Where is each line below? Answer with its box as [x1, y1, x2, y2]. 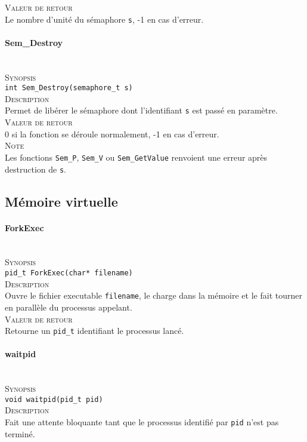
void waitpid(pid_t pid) [5, 395, 103, 404]
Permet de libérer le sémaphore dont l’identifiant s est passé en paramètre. [5, 104, 278, 116]
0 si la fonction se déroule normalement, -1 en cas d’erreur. [5, 127, 219, 140]
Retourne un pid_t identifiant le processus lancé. [5, 324, 184, 337]
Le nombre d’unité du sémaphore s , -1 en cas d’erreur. [5, 13, 204, 25]
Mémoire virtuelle [5, 192, 118, 210]
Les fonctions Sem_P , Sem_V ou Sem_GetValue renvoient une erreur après [5, 151, 268, 163]
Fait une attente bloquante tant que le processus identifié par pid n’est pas [5, 415, 279, 428]
